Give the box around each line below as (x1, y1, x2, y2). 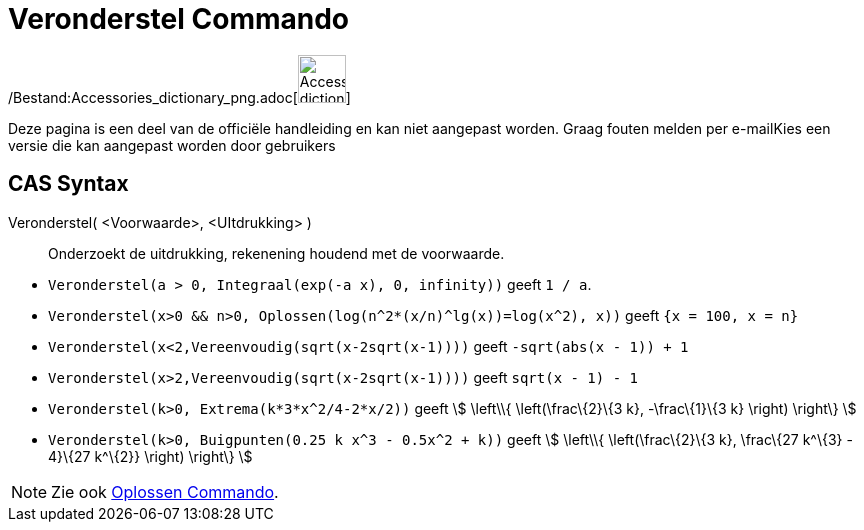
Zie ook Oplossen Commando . (51, 481, 279, 502)
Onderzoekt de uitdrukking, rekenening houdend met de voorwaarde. (48, 244, 505, 262)
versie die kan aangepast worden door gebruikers (8, 136, 336, 154)
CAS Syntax (8, 171, 129, 197)
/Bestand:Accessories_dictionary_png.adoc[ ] (8, 88, 351, 106)
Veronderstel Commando (8, 2, 349, 36)
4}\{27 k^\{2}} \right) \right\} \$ (48, 447, 253, 465)
